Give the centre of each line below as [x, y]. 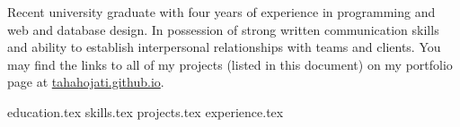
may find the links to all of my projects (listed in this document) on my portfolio [230, 64]
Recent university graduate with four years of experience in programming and [221, 12]
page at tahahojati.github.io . [86, 82]
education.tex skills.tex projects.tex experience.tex [146, 111]
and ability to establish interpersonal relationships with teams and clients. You [224, 47]
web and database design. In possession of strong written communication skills [223, 29]
